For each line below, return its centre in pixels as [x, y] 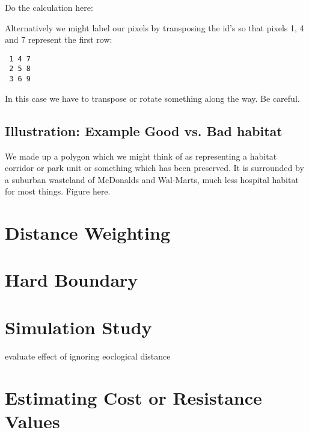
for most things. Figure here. [58, 191]
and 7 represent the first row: [59, 39]
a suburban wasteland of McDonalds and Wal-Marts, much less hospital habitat [152, 179]
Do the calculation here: [49, 7]
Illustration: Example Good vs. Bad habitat [144, 130]
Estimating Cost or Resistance [133, 397]
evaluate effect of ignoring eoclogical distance [88, 356]
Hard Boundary [72, 280]
